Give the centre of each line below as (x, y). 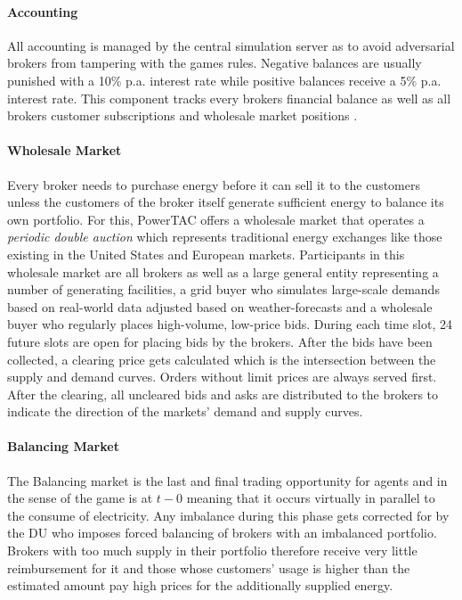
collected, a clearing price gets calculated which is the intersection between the (222, 359)
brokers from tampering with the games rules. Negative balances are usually (215, 63)
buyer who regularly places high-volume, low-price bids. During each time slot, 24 (230, 324)
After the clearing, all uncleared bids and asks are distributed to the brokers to (223, 394)
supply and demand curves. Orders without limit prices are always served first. (222, 377)
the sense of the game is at (80, 498)
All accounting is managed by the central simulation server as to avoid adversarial (231, 45)
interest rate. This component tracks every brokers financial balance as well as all (229, 98)
